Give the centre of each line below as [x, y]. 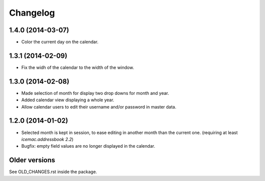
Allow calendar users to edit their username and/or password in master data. [99, 107]
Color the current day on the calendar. [60, 42]
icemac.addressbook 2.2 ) [47, 139]
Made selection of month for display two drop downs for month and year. [95, 93]
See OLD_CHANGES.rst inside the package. [53, 172]
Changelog [32, 13]
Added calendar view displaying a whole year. [68, 100]
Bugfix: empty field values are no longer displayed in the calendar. [88, 146]
